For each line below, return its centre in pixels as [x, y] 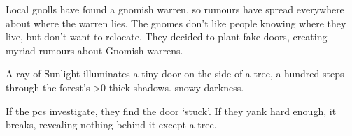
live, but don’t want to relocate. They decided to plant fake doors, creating [167, 37]
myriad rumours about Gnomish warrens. [94, 50]
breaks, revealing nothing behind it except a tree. [111, 124]
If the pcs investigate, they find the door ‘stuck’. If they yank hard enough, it [171, 111]
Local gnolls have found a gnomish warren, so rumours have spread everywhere [175, 9]
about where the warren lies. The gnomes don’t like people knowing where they [176, 23]
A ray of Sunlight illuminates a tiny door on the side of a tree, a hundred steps [175, 74]
